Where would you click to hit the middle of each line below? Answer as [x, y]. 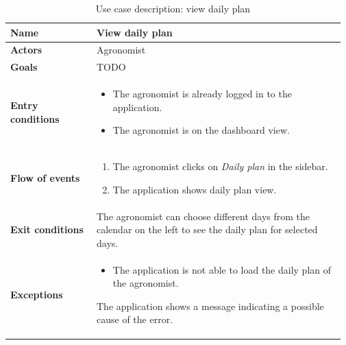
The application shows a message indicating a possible [210, 306]
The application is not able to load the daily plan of [222, 269]
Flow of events [45, 177]
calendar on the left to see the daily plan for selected [207, 229]
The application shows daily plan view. [195, 189]
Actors [26, 50]
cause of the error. [135, 319]
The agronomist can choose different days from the [203, 216]
